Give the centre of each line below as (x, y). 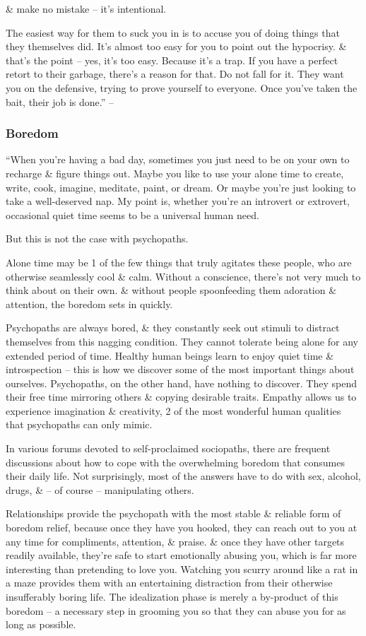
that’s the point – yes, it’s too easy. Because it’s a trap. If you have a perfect (172, 60)
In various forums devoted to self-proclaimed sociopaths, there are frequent (168, 448)
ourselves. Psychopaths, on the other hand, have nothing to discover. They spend (182, 383)
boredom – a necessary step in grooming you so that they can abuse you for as (176, 610)
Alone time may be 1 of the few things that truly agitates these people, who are (179, 262)
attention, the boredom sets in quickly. (89, 304)
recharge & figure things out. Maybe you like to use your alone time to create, (175, 173)
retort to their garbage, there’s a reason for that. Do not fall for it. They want (175, 74)
